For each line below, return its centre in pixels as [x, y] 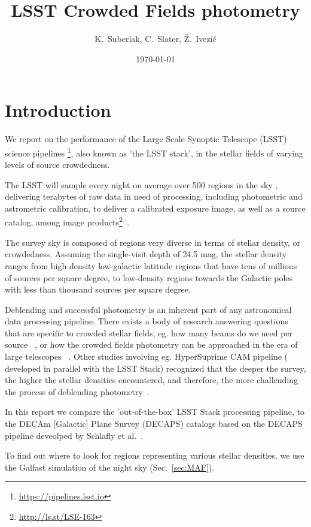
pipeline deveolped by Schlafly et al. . [74, 435]
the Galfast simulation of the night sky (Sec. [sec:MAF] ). [110, 467]
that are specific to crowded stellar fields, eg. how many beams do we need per [149, 332]
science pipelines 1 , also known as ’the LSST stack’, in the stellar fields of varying [154, 152]
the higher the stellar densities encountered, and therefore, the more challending [152, 380]
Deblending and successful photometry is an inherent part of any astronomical [148, 309]
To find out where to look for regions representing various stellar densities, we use [155, 455]
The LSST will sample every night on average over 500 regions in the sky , [141, 184]
